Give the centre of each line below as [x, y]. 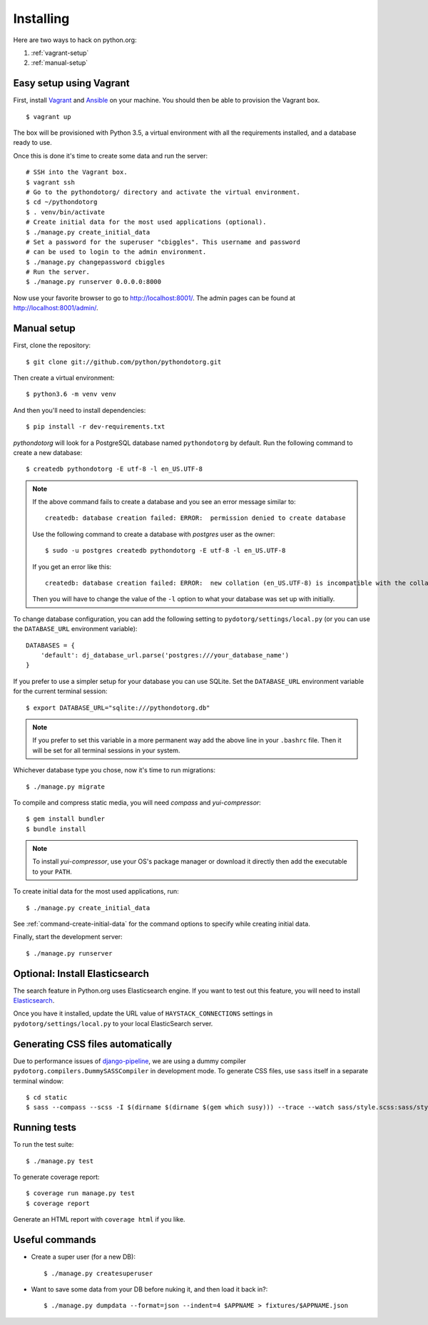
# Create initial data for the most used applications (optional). [146, 222]
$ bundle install [56, 829]
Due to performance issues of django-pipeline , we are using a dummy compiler [129, 1061]
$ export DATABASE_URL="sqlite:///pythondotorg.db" [118, 707]
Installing [41, 19]
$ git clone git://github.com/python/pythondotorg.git [124, 362]
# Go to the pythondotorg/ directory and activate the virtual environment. [163, 192]
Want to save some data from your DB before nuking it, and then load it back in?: [149, 1289]
